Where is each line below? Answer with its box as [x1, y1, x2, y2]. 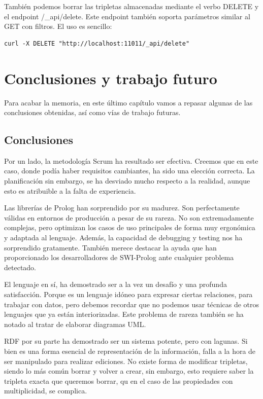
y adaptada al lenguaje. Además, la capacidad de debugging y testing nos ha [4, 232, 243, 243]
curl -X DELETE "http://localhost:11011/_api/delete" [4, 40, 190, 47]
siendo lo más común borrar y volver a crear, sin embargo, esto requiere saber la [4, 366, 254, 376]
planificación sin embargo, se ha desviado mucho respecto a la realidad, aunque [4, 175, 250, 186]
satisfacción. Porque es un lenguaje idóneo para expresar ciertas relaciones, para [4, 289, 253, 300]
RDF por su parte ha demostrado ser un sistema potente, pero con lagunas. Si [4, 336, 248, 346]
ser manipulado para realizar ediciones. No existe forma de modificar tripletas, [4, 355, 248, 366]
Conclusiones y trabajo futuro [4, 67, 217, 88]
